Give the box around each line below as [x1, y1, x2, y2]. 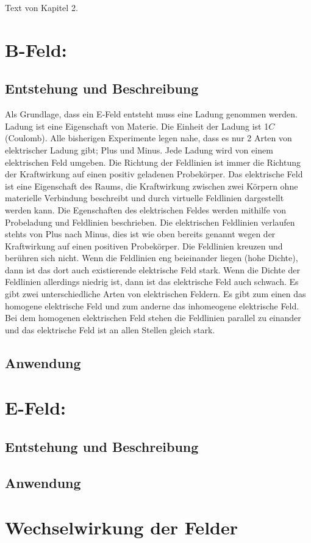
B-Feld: [5, 37, 67, 62]
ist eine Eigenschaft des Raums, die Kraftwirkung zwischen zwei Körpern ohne [5, 179, 298, 192]
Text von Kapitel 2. [5, 1, 78, 13]
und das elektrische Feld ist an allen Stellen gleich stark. [5, 323, 215, 336]
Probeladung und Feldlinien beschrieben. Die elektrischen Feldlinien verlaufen [5, 215, 295, 228]
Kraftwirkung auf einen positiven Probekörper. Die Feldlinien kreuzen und [5, 239, 283, 252]
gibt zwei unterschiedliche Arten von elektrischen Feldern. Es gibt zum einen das [5, 287, 306, 300]
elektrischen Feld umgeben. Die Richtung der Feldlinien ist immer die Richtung [5, 155, 301, 168]
